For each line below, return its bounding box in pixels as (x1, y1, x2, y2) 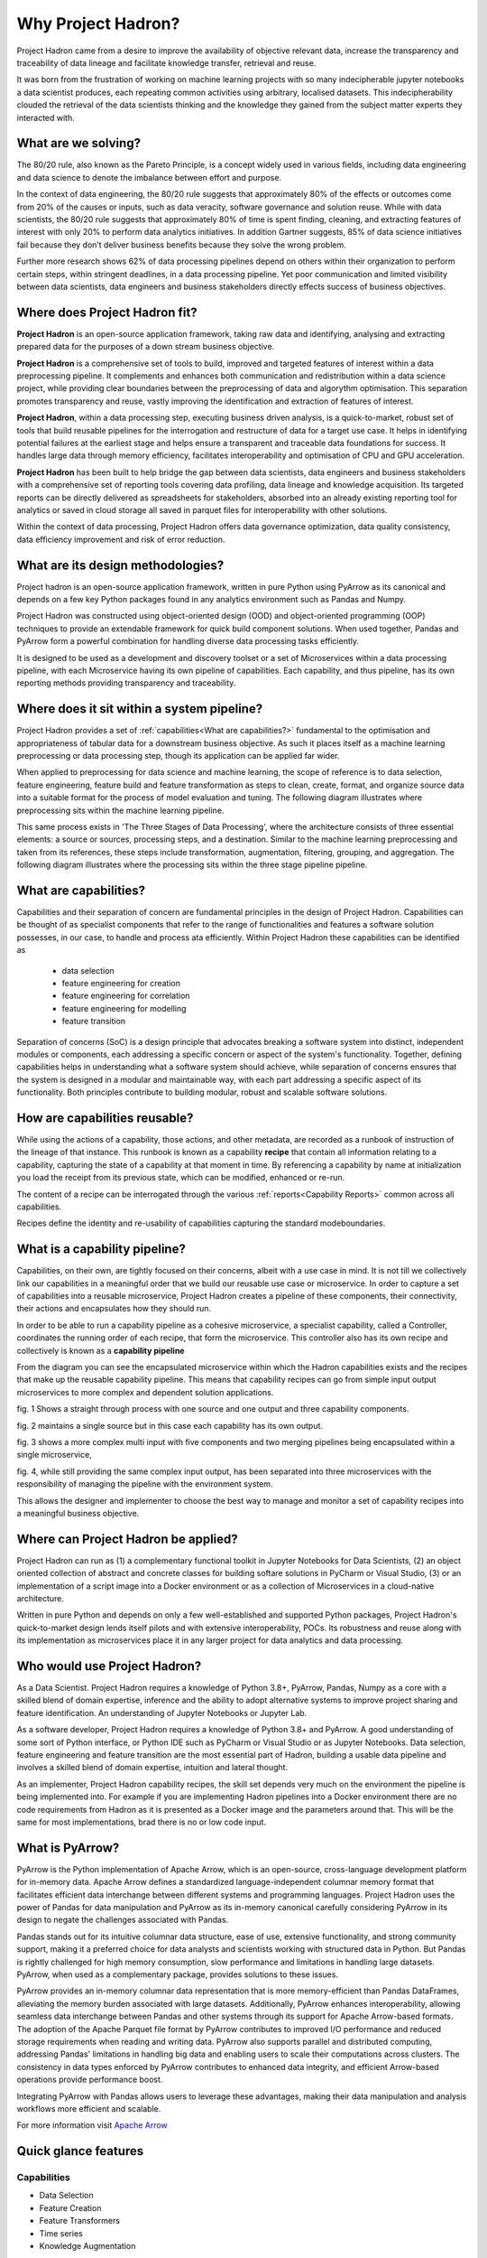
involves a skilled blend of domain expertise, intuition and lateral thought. (16, 1762, 289, 1773)
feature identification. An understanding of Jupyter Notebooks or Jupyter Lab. (16, 1707, 308, 1718)
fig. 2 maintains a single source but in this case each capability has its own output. (16, 1420, 324, 1431)
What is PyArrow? (16, 1840, 120, 1855)
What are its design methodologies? (16, 557, 225, 573)
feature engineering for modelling (61, 1003, 187, 1013)
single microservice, (16, 1450, 92, 1460)
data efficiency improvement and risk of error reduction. (16, 534, 225, 545)
